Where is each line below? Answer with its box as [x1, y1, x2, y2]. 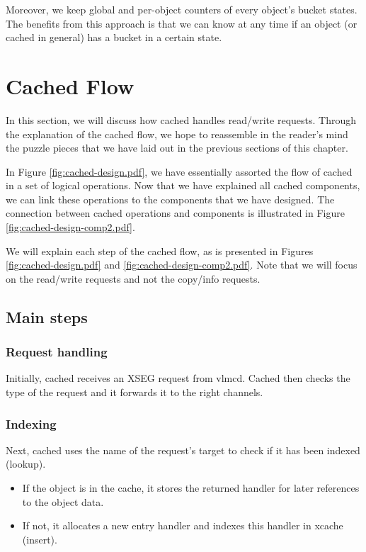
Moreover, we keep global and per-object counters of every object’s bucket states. [6, 2, 358, 16]
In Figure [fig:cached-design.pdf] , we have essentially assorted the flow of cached [6, 164, 353, 179]
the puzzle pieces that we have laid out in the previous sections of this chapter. [6, 140, 348, 155]
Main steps [6, 305, 88, 327]
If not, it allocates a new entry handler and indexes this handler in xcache [22, 518, 343, 533]
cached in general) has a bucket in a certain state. [6, 30, 222, 45]
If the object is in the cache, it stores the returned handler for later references [22, 480, 360, 495]
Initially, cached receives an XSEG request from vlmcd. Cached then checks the [6, 371, 350, 385]
